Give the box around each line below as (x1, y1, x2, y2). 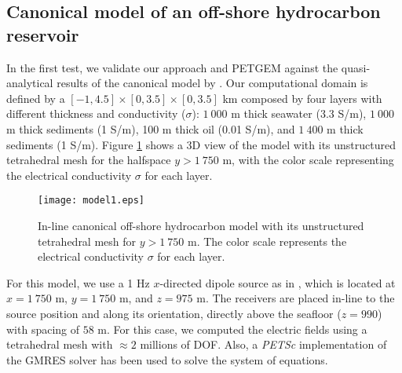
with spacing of (6, 320, 80, 337)
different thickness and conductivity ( (6, 105, 186, 122)
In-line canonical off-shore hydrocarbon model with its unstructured (38, 218, 364, 233)
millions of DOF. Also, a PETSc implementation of (140, 336, 387, 353)
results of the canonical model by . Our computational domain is (57, 75, 368, 91)
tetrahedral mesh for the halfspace (6, 152, 171, 168)
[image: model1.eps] (38, 195, 145, 207)
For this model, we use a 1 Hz (6, 274, 150, 291)
